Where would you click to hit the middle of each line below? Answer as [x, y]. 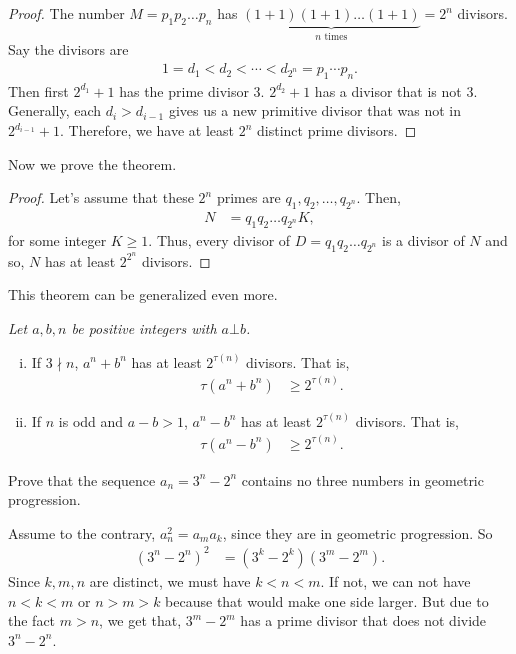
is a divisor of [423, 239]
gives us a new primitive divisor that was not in [314, 110]
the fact [32, 620]
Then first [38, 90]
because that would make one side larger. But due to [327, 600]
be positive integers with [144, 327]
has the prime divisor [184, 90]
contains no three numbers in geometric [362, 479]
